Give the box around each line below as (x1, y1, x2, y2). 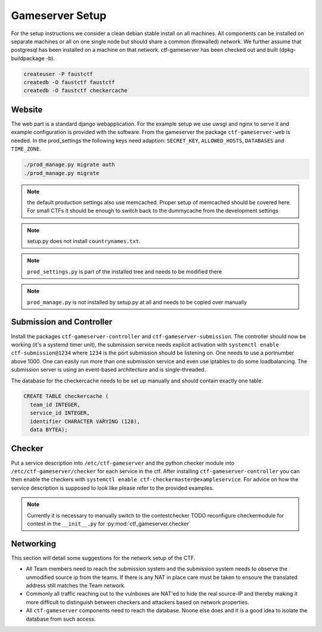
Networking (11, 538, 57, 549)
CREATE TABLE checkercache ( (23, 393, 109, 400)
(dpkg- (279, 46, 296, 54)
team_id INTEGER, (30, 401, 80, 408)
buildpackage (11, 54, 45, 62)
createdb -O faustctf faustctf (23, 79, 116, 86)
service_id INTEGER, (30, 410, 90, 416)
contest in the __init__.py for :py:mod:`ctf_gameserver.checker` (27, 520, 191, 527)
